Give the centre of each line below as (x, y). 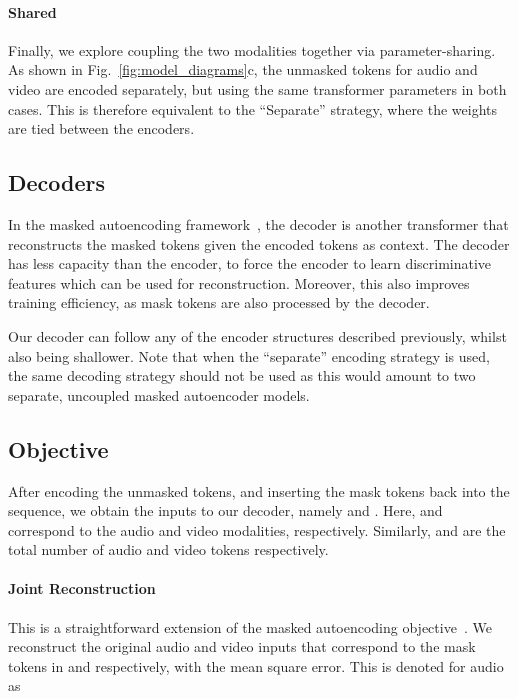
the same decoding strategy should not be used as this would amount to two (242, 375)
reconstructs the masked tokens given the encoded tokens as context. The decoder (259, 243)
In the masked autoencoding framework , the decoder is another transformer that (258, 223)
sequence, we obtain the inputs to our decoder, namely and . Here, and (225, 510)
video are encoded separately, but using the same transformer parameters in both (257, 88)
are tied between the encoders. (101, 128)
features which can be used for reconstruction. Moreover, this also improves (239, 282)
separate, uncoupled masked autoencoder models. (159, 394)
